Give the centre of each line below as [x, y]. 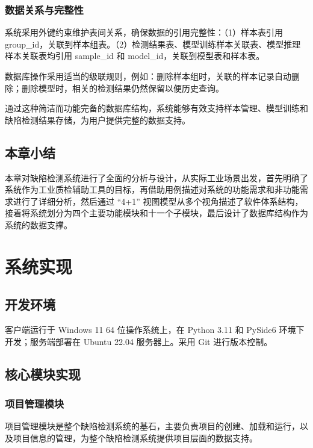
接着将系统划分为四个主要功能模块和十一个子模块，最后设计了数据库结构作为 [156, 213]
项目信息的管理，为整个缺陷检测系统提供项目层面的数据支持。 [135, 437]
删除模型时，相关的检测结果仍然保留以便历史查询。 [122, 88]
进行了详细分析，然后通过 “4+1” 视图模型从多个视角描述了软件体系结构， [158, 201]
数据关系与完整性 [44, 9]
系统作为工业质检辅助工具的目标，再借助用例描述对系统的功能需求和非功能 [152, 189]
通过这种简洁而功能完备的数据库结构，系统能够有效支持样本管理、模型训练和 [156, 108]
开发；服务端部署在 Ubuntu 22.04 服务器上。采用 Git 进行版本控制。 [139, 341]
